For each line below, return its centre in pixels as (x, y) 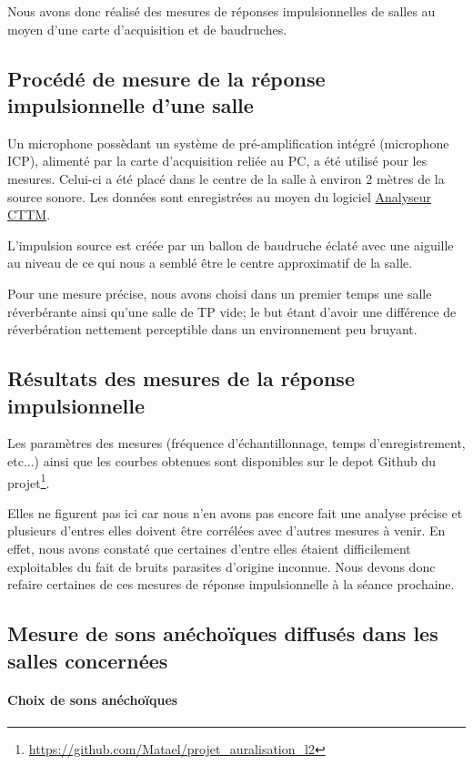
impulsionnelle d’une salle (131, 104)
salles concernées (88, 660)
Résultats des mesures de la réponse (181, 378)
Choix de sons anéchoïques (93, 700)
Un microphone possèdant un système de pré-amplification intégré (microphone (228, 143)
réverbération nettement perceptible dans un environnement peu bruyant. (212, 329)
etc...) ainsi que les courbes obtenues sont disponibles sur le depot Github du (221, 460)
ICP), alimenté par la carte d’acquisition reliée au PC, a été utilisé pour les (217, 161)
